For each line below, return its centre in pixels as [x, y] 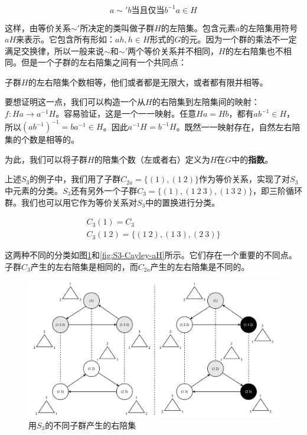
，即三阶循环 [277, 190]
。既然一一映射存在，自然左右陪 [238, 126]
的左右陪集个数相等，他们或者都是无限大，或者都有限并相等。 [148, 82]
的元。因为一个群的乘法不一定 [239, 39]
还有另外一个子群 [104, 190]
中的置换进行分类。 [183, 202]
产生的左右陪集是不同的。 [200, 266]
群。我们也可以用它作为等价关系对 [71, 202]
